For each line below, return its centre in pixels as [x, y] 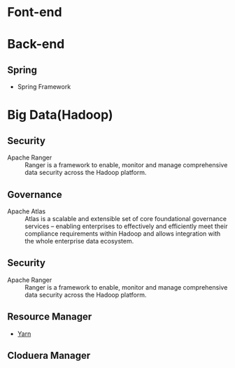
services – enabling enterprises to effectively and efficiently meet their [126, 226]
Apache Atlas [27, 211]
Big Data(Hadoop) [60, 115]
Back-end [36, 44]
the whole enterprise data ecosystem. [79, 241]
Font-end [35, 12]
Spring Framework [44, 87]
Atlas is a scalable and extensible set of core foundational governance [126, 219]
